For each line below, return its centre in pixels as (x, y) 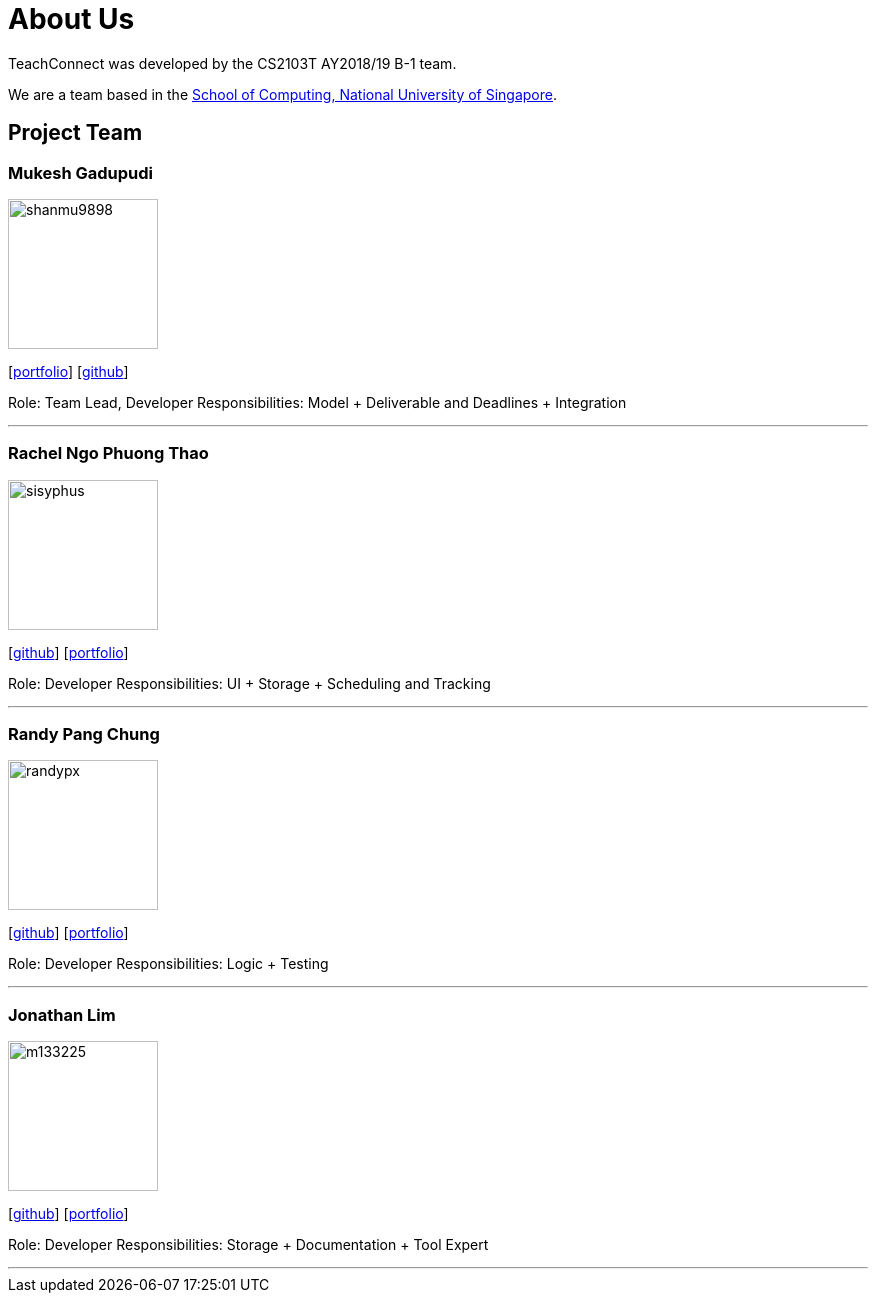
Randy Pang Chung (84, 734)
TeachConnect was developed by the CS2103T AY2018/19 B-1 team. (232, 63)
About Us (71, 19)
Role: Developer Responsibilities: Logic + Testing (168, 964)
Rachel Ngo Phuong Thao (108, 453)
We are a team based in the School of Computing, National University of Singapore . (283, 94)
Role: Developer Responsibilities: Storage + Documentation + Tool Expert (248, 1245)
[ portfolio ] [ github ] (68, 371)
